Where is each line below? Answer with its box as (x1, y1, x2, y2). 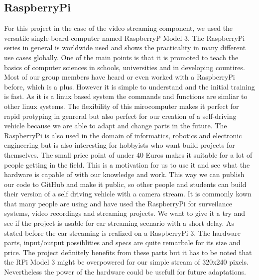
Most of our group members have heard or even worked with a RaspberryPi (4, 72, 235, 82)
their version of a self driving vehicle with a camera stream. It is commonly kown (4, 188, 252, 199)
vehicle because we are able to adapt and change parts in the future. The (4, 120, 227, 131)
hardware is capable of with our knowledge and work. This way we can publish (4, 169, 245, 180)
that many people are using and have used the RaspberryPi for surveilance (4, 198, 232, 208)
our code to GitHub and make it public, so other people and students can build (4, 179, 247, 189)
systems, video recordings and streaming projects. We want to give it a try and (4, 208, 246, 218)
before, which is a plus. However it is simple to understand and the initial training (4, 81, 255, 92)
